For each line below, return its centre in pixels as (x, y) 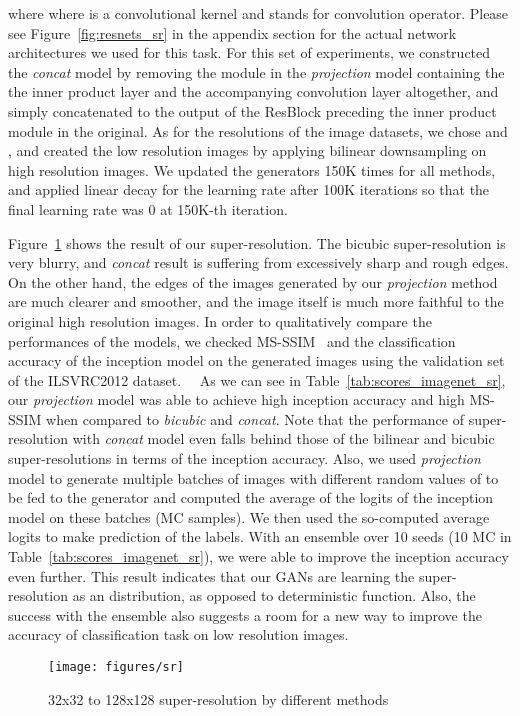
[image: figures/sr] (116, 667)
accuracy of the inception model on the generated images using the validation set (256, 360)
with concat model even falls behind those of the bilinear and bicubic (283, 438)
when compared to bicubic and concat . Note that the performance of (255, 418)
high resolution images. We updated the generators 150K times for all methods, (252, 169)
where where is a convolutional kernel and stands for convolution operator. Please (258, 13)
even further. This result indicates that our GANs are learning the (211, 575)
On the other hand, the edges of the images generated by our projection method (253, 281)
